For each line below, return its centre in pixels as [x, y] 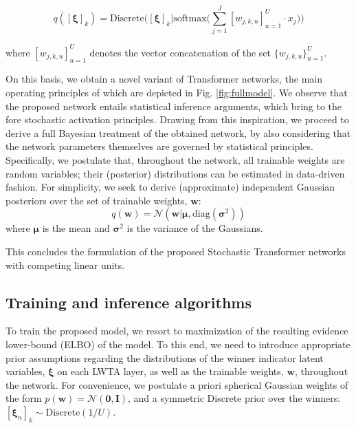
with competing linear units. [65, 265]
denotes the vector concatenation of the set [180, 52]
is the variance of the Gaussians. [195, 228]
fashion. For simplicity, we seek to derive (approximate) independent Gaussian [170, 187]
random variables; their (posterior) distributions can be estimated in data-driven [175, 173]
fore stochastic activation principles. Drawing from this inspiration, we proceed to [177, 119]
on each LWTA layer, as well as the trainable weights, [170, 371]
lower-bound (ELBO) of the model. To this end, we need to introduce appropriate [178, 344]
